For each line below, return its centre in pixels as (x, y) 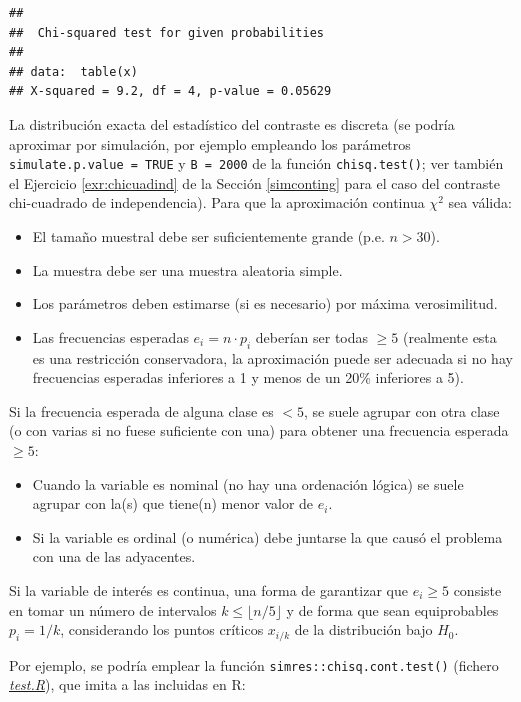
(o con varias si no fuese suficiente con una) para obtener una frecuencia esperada (259, 430)
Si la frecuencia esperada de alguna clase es (141, 410)
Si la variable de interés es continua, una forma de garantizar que (208, 589)
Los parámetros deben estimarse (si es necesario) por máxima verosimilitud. (265, 303)
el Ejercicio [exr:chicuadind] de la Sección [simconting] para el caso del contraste (254, 182)
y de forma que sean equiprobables (392, 609)
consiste (477, 589)
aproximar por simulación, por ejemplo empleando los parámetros (210, 143)
